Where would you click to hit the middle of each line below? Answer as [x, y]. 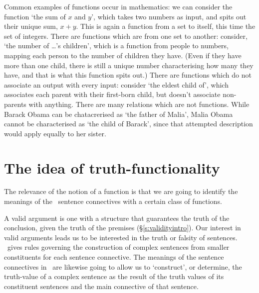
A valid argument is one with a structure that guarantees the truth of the [117, 218]
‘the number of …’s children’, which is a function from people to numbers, [117, 46]
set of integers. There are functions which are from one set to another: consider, [126, 36]
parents [15, 104]
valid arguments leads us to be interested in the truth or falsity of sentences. [121, 237]
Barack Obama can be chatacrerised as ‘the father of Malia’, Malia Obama [119, 114]
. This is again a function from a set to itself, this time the [166, 26]
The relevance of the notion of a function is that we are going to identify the [121, 191]
